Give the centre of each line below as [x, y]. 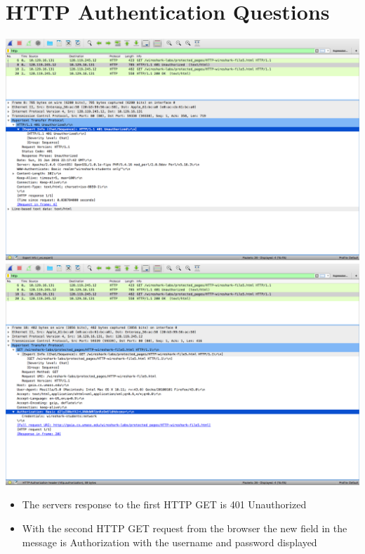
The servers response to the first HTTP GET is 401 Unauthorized [164, 504]
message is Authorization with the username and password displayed [170, 542]
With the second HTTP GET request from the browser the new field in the [185, 528]
